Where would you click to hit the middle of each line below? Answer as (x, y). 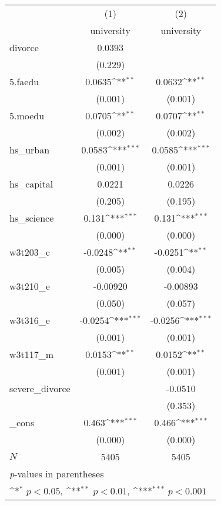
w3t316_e (30, 320)
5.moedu (27, 116)
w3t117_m (32, 354)
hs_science (32, 218)
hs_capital (31, 184)
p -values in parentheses (57, 474)
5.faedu (24, 81)
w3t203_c (30, 252)
